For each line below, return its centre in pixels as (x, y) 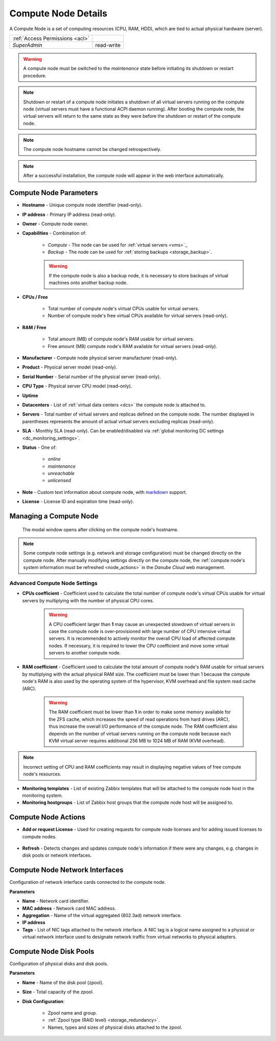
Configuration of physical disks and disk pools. (59, 963)
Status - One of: (40, 447)
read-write (108, 45)
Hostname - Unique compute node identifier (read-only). (82, 205)
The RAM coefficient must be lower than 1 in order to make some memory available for (140, 712)
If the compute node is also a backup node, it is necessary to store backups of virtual (139, 275)
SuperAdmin (28, 45)
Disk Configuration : (43, 1001)
